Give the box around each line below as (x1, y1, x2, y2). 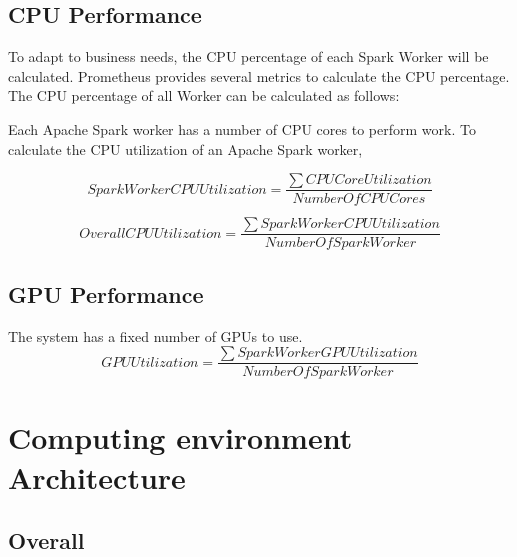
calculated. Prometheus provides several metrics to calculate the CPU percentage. (8, 65, 510, 86)
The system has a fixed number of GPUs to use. (8, 325, 303, 346)
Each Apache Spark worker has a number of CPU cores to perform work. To (8, 118, 476, 139)
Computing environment (8, 417, 353, 458)
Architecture (8, 456, 186, 497)
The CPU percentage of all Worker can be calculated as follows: (8, 85, 400, 106)
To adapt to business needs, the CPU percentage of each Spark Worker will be (8, 46, 489, 67)
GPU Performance (8, 278, 204, 309)
